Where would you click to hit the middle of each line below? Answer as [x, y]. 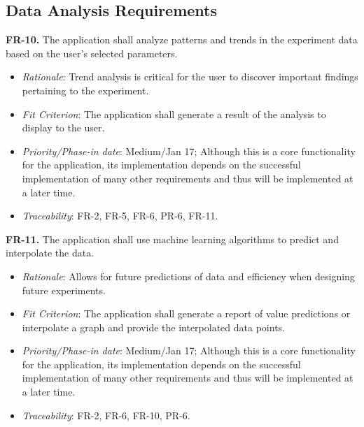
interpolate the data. [50, 253]
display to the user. [63, 128]
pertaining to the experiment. [85, 90]
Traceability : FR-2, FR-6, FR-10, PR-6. [106, 415]
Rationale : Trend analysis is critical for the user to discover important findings [190, 77]
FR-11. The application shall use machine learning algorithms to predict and [172, 239]
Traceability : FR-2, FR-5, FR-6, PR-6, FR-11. [120, 216]
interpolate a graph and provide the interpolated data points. [153, 327]
